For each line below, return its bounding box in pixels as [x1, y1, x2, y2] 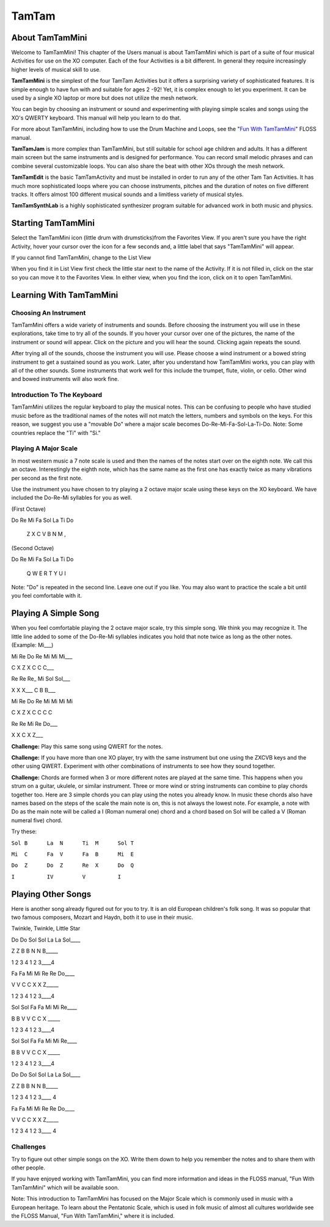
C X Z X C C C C [11, 709, 53, 716]
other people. [11, 1164, 45, 1171]
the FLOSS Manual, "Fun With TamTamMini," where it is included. [11, 1212, 175, 1219]
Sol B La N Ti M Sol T [11, 839, 134, 847]
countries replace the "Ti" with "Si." [11, 429, 101, 436]
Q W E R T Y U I [26, 570, 67, 577]
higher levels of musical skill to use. [11, 66, 101, 73]
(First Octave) [11, 505, 46, 513]
